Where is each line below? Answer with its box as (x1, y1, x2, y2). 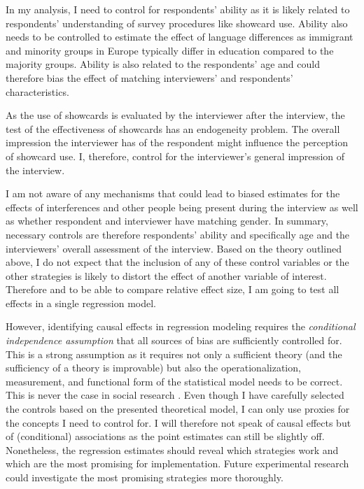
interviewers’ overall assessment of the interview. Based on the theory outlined (6, 241, 342, 255)
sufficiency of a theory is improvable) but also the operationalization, (6, 360, 301, 375)
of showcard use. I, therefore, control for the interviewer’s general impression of (6, 148, 345, 163)
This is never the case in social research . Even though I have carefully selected (6, 388, 344, 402)
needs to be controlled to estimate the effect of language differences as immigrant (6, 29, 353, 44)
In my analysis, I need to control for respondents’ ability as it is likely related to (6, 2, 350, 16)
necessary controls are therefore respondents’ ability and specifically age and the (6, 227, 350, 241)
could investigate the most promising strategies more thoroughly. (6, 470, 283, 484)
